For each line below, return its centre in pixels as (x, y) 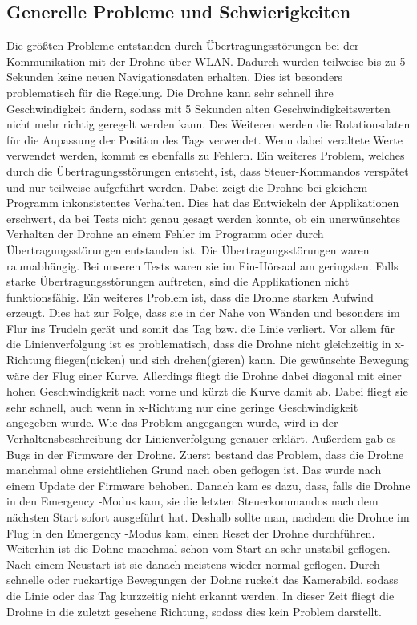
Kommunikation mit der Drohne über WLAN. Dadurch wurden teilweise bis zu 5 (206, 61)
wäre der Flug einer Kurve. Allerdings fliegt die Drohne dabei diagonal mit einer (204, 375)
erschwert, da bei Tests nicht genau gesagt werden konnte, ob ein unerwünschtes (203, 218)
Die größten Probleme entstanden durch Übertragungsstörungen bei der (183, 45)
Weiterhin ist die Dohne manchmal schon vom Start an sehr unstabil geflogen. (198, 548)
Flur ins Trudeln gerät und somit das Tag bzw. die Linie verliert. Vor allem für (200, 328)
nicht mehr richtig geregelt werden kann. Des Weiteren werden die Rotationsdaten (208, 124)
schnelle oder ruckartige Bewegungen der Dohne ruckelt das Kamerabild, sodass (202, 580)
